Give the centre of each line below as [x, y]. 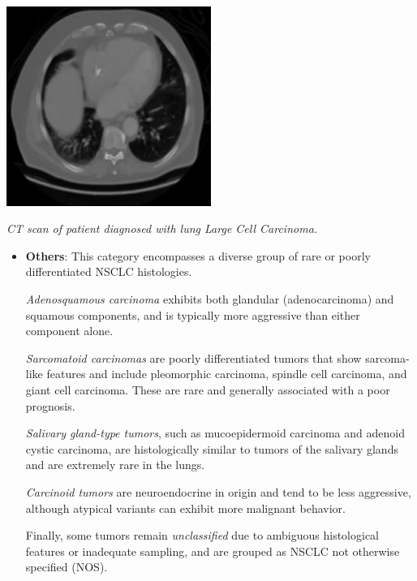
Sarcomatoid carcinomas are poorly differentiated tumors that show [193, 357]
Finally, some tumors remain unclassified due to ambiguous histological [202, 535]
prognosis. [50, 405]
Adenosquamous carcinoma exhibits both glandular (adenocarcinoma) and [210, 298]
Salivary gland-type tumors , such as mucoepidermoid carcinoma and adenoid [215, 433]
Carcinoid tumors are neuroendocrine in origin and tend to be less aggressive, [218, 491]
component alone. [69, 331]
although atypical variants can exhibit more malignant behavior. [185, 508]
